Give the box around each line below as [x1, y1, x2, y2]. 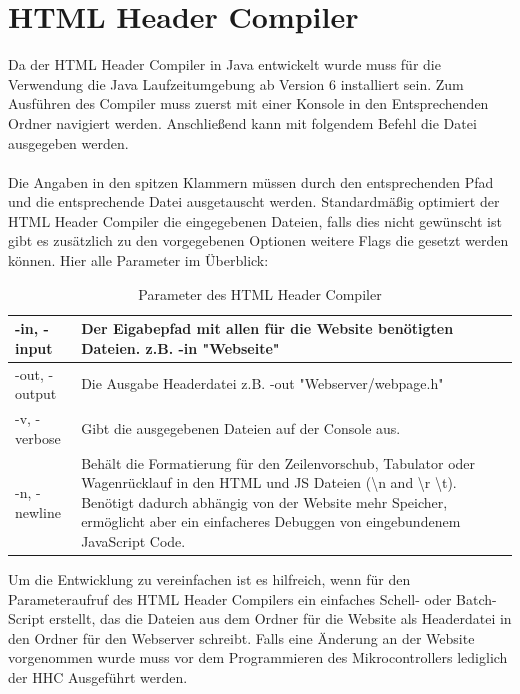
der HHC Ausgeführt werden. [8, 667, 188, 687]
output [15, 383, 57, 404]
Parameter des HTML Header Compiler [138, 283, 382, 304]
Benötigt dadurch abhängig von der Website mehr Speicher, [81, 491, 448, 512]
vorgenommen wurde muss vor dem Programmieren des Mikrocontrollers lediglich [8, 647, 508, 668]
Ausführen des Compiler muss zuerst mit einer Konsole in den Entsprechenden [8, 93, 489, 114]
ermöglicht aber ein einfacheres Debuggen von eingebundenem [81, 511, 461, 532]
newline [15, 501, 61, 522]
